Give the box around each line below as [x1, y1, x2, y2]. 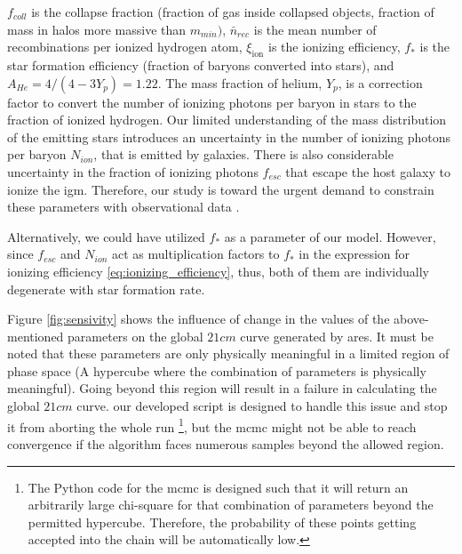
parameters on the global [68, 326, 203, 345]
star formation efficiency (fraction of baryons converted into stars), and [7, 55, 394, 74]
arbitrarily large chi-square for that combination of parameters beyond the [28, 495, 434, 514]
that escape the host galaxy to [285, 162, 450, 181]
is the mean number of [253, 20, 377, 38]
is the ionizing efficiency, [267, 37, 401, 56]
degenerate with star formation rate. [7, 279, 205, 298]
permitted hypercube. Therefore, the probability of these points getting [28, 512, 417, 531]
